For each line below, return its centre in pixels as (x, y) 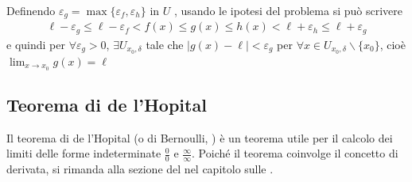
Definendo (31, 10)
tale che (165, 44)
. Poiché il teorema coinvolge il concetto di (295, 153)
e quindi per (36, 44)
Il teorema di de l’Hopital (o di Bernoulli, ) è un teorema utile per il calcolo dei (200, 137)
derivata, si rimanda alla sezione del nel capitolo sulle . (140, 169)
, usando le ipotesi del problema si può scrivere (288, 10)
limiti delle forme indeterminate (84, 153)
